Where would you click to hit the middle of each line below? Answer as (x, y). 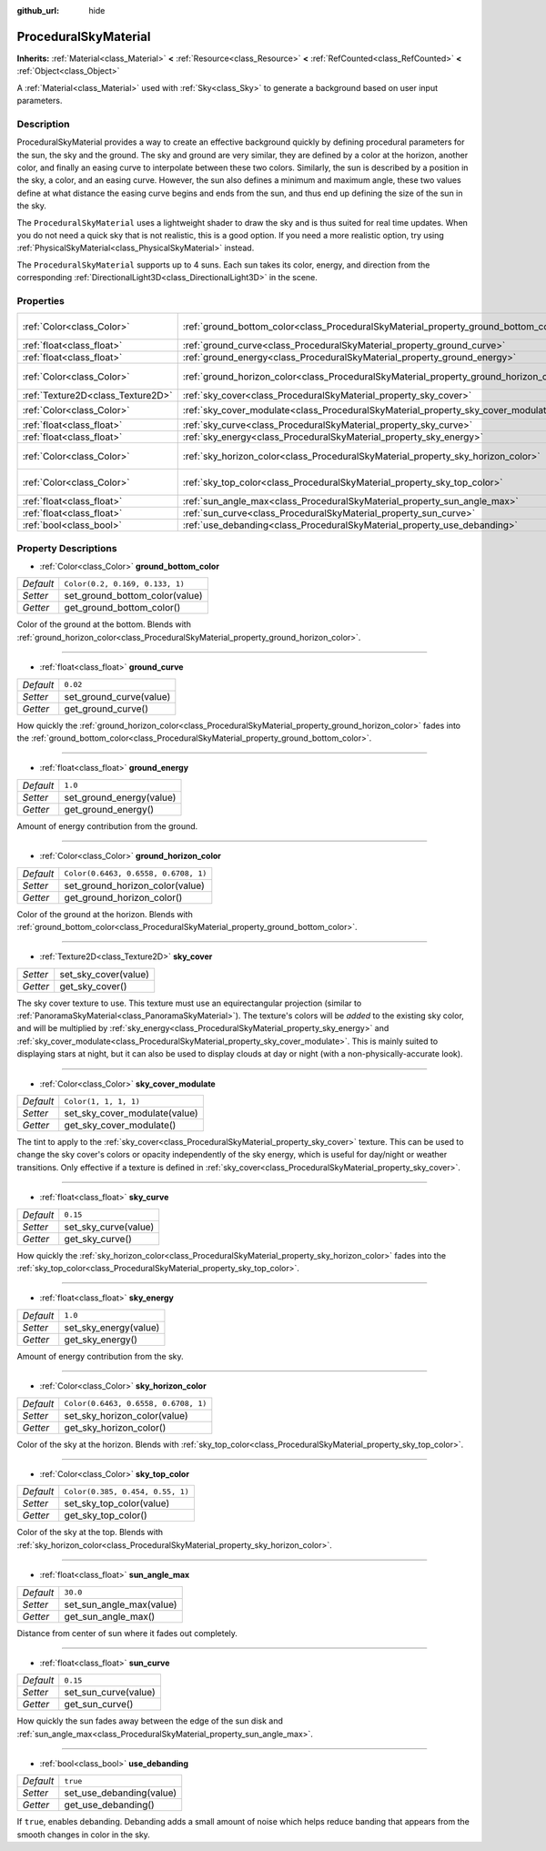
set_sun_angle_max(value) (121, 1604)
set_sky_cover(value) (104, 974)
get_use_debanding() (109, 1805)
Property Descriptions (67, 548)
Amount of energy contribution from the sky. (100, 1356)
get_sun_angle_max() (110, 1616)
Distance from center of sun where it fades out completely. (127, 1633)
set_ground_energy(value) (120, 797)
